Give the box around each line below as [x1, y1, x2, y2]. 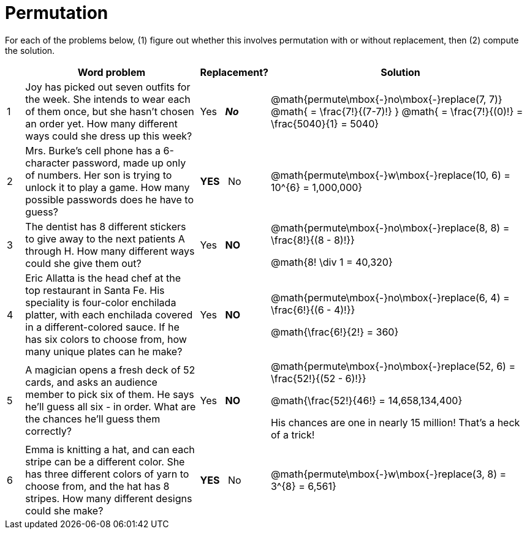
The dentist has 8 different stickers [25, 220, 186, 233]
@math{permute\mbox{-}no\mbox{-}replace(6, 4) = [271, 291, 510, 304]
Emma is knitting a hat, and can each [25, 443, 195, 456]
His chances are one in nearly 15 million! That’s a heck [271, 416, 520, 429]
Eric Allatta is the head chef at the [25, 271, 181, 284]
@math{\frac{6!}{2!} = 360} [271, 325, 399, 338]
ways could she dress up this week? [25, 129, 192, 142]
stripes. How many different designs [25, 492, 192, 505]
